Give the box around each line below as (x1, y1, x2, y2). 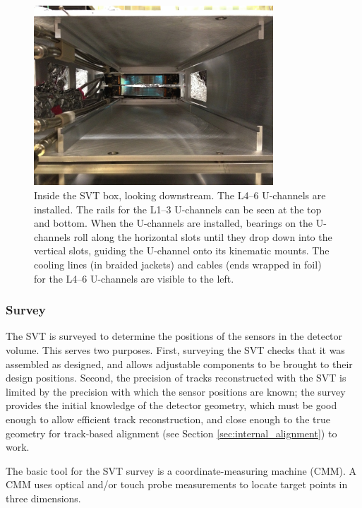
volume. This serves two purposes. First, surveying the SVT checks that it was (6, 342, 345, 357)
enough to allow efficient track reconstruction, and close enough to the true (6, 411, 330, 426)
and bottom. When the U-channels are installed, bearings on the (34, 215, 313, 230)
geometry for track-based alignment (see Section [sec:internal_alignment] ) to (6, 425, 337, 440)
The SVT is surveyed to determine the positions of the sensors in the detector (6, 329, 343, 343)
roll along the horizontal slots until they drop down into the (73, 229, 332, 244)
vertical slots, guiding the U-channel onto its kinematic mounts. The (34, 243, 330, 258)
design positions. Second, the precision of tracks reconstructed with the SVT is (6, 370, 346, 385)
